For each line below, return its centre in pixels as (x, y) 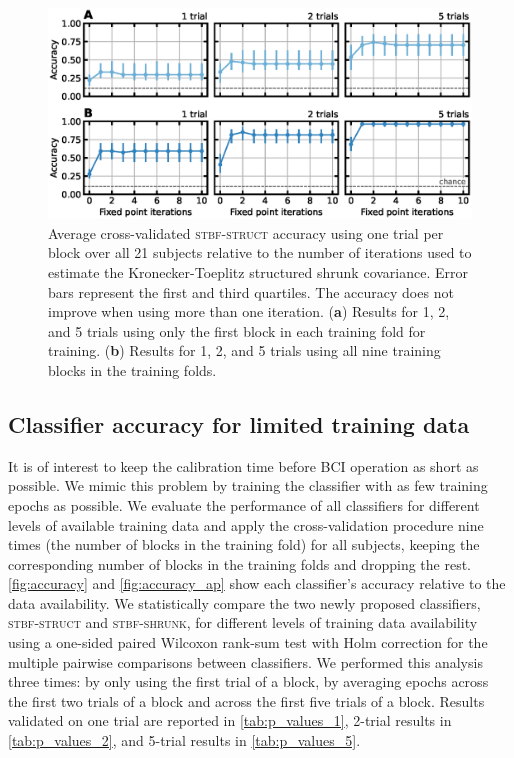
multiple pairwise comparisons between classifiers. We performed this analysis (245, 661)
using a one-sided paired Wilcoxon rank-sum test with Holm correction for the (248, 642)
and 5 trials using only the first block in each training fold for (237, 330)
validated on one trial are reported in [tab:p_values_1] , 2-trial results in (230, 720)
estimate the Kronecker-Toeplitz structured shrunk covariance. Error (258, 271)
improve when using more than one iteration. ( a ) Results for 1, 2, (249, 311)
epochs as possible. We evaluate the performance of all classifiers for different (244, 504)
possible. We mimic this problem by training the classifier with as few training (248, 485)
